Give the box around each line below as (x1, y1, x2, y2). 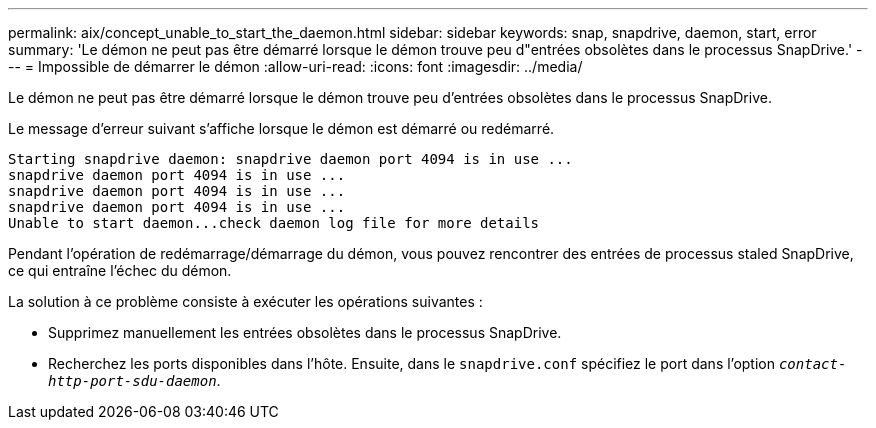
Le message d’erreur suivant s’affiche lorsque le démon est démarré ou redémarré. (8, 120, 555, 137)
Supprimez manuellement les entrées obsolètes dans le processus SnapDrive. (48, 324, 562, 341)
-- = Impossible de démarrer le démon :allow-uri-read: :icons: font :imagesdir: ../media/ (8, 58, 583, 75)
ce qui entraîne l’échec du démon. (8, 262, 232, 279)
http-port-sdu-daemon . (48, 372, 221, 389)
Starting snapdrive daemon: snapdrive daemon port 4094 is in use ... (8, 151, 573, 167)
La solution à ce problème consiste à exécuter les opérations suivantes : (8, 293, 483, 310)
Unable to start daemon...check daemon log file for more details (8, 215, 540, 231)
